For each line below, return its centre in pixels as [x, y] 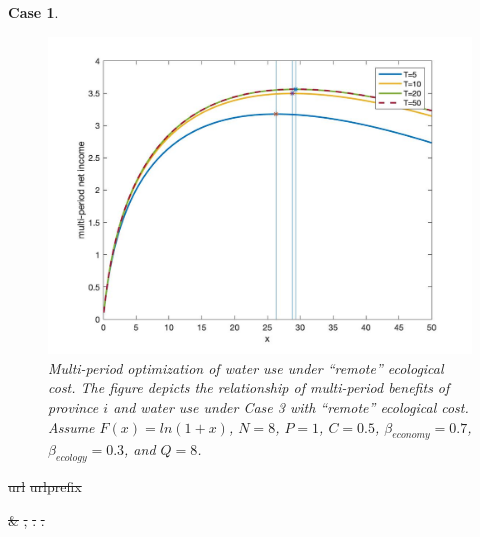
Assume [71, 426]
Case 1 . [33, 12]
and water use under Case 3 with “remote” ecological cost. [291, 406]
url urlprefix [45, 486]
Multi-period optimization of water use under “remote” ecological [246, 367]
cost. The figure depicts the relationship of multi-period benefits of [249, 387]
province [73, 406]
